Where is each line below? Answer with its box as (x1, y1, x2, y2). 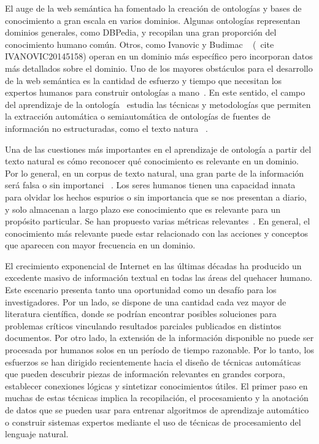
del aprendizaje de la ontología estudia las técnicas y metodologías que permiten (5, 98, 311, 110)
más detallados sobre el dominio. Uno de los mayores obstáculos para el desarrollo (5, 61, 313, 74)
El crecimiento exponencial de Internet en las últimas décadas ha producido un (5, 259, 302, 272)
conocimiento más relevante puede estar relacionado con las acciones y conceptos (5, 226, 308, 239)
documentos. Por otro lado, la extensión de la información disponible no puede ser (5, 331, 314, 344)
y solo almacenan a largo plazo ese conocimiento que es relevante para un (5, 202, 281, 215)
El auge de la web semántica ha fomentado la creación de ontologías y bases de (5, 2, 302, 14)
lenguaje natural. (5, 427, 69, 440)
